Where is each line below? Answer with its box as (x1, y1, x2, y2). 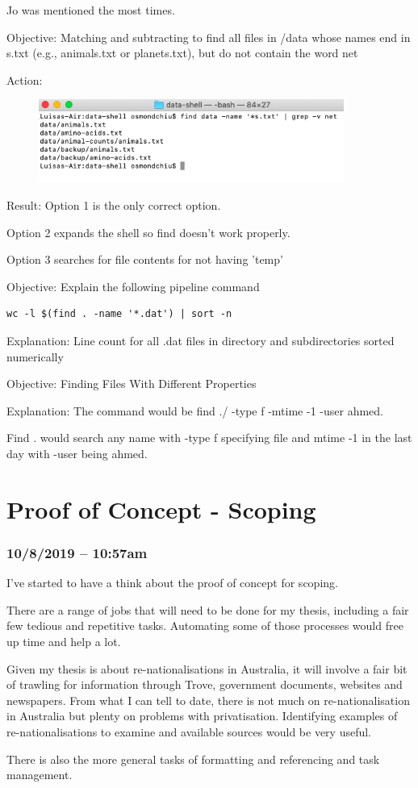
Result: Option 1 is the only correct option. (6, 197, 221, 214)
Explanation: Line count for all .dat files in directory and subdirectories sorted (6, 332, 395, 348)
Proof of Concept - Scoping (6, 492, 316, 525)
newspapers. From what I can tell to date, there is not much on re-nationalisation (6, 691, 410, 708)
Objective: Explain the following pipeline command (6, 277, 260, 294)
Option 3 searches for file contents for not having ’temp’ (6, 251, 283, 268)
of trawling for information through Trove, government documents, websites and (6, 676, 403, 693)
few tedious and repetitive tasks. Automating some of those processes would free (6, 617, 403, 634)
